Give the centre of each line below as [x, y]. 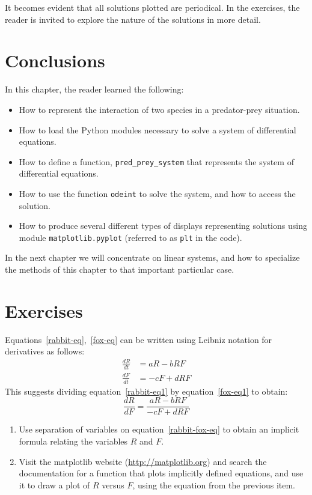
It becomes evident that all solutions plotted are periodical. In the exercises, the [152, 7]
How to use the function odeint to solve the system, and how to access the [157, 193]
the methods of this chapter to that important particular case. [120, 269]
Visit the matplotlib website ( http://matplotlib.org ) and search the [143, 461]
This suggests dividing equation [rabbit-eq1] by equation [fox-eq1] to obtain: [146, 391]
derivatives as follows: [45, 351]
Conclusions [55, 60]
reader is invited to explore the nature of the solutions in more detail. [133, 19]
